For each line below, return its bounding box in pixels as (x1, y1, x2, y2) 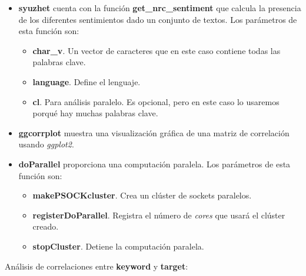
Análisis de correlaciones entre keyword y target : (5, 260, 188, 272)
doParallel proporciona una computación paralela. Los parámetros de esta (18, 157, 291, 170)
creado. (32, 220, 59, 233)
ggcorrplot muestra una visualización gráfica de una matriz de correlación (18, 126, 290, 139)
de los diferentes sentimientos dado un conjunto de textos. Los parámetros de (18, 13, 297, 25)
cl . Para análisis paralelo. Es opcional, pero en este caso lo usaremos (32, 95, 280, 107)
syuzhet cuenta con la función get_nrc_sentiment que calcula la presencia (18, 2, 301, 14)
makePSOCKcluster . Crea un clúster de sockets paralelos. (32, 189, 252, 201)
